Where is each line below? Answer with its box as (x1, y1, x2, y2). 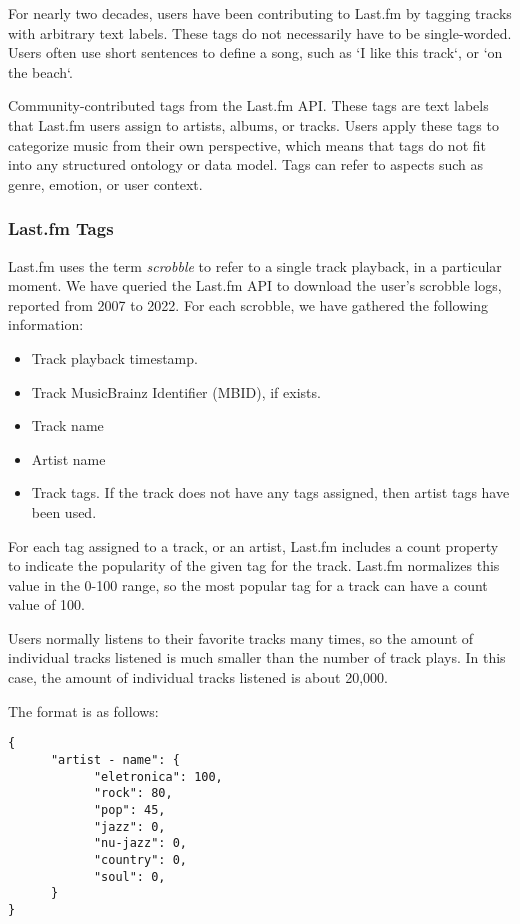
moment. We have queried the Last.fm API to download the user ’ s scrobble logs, (8, 275, 502, 296)
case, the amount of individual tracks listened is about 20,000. (8, 667, 388, 688)
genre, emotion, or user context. (8, 173, 203, 194)
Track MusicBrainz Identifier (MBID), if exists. (31, 381, 321, 402)
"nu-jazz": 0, (93, 836, 187, 851)
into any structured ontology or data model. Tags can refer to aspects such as (8, 154, 484, 175)
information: (8, 314, 84, 335)
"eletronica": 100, (93, 769, 223, 784)
